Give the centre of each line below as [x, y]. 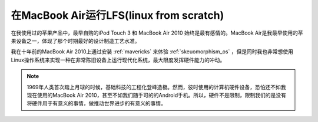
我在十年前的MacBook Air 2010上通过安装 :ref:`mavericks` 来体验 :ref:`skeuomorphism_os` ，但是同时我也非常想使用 [152, 52]
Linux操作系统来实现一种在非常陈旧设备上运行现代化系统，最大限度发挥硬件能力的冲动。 [118, 60]
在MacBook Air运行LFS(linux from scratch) [117, 15]
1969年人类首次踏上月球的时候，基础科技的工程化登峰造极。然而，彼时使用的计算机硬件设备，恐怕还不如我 [156, 87]
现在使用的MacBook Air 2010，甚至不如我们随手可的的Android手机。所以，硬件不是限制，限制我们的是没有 [157, 95]
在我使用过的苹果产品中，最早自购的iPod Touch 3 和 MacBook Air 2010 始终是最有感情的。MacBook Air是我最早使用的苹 [157, 33]
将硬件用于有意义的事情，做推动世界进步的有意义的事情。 [96, 103]
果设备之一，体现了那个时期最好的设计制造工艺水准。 [75, 40]
